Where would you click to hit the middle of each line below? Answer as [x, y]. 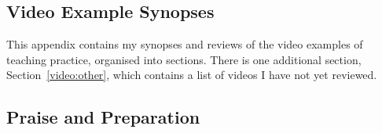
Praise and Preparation [103, 117]
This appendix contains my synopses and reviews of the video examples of [185, 44]
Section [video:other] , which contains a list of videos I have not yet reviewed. [192, 75]
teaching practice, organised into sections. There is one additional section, [184, 59]
